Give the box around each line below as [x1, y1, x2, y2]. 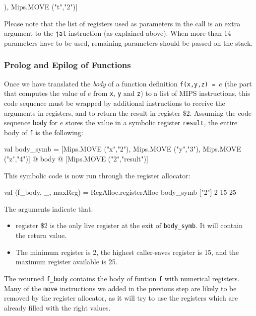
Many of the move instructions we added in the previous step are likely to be [4, 283, 237, 293]
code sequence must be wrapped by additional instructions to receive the [4, 97, 225, 108]
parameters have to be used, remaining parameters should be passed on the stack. [4, 37, 253, 48]
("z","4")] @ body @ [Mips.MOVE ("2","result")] [4, 154, 148, 164]
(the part [224, 78, 252, 88]
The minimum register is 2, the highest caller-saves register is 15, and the [15, 246, 239, 257]
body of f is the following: [4, 127, 83, 137]
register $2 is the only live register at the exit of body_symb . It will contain [15, 220, 243, 231]
